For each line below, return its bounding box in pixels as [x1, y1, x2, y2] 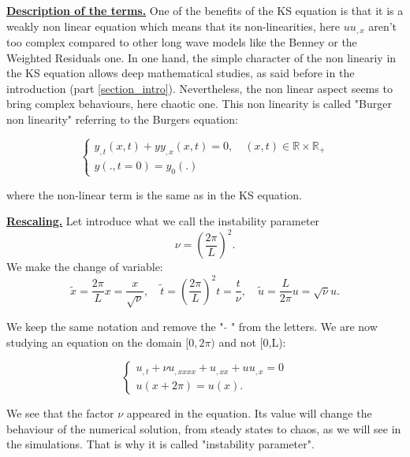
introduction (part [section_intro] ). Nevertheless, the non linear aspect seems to [6, 80, 393, 96]
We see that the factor [6, 405, 114, 422]
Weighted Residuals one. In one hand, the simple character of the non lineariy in [6, 49, 397, 65]
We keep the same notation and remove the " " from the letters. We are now [6, 318, 378, 334]
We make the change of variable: [6, 258, 163, 275]
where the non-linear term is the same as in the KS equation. [6, 186, 302, 202]
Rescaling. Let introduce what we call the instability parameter [6, 213, 320, 229]
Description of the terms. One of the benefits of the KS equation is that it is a [6, 2, 404, 18]
